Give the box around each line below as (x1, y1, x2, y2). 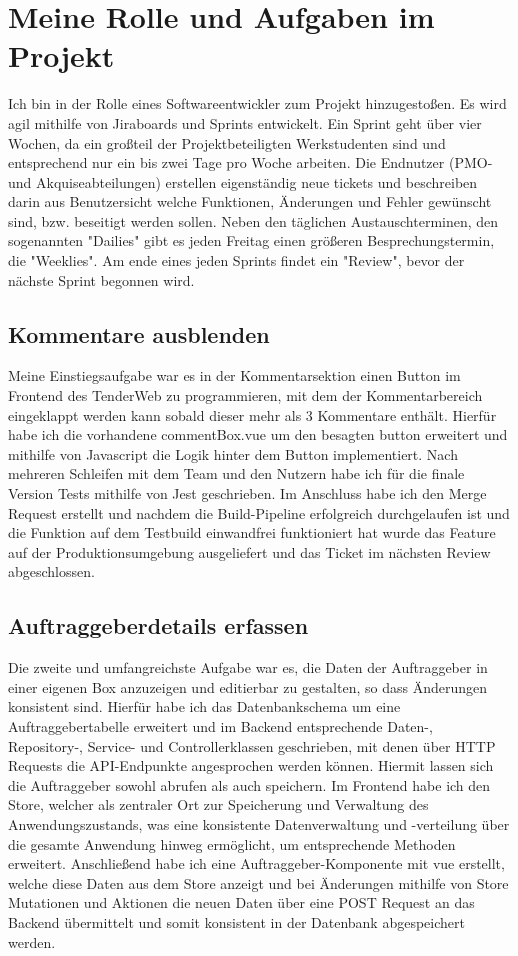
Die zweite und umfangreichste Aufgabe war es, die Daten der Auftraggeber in (8, 657, 488, 678)
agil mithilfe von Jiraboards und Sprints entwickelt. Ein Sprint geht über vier (8, 112, 482, 133)
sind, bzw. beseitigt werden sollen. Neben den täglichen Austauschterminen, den (8, 210, 499, 231)
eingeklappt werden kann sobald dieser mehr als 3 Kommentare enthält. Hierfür (8, 404, 497, 425)
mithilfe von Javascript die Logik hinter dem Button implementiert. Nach (8, 443, 458, 464)
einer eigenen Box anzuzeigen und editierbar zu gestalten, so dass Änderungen (8, 676, 487, 697)
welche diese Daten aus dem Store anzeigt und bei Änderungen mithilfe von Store (8, 872, 509, 893)
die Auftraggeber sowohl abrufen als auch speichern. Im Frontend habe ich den (8, 774, 491, 795)
